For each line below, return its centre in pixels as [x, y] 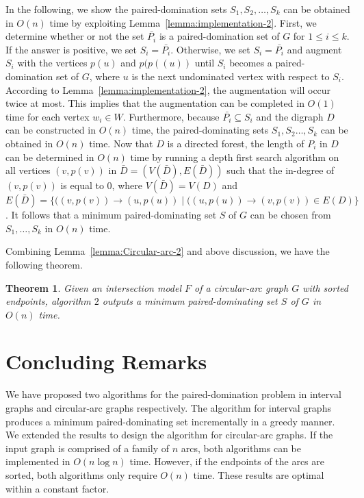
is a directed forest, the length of [236, 143]
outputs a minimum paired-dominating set [190, 301]
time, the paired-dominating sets [200, 130]
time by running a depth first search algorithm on [235, 157]
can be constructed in [51, 130]
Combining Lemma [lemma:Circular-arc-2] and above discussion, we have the [168, 251]
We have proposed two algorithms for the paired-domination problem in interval [173, 394]
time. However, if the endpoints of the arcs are [227, 461]
